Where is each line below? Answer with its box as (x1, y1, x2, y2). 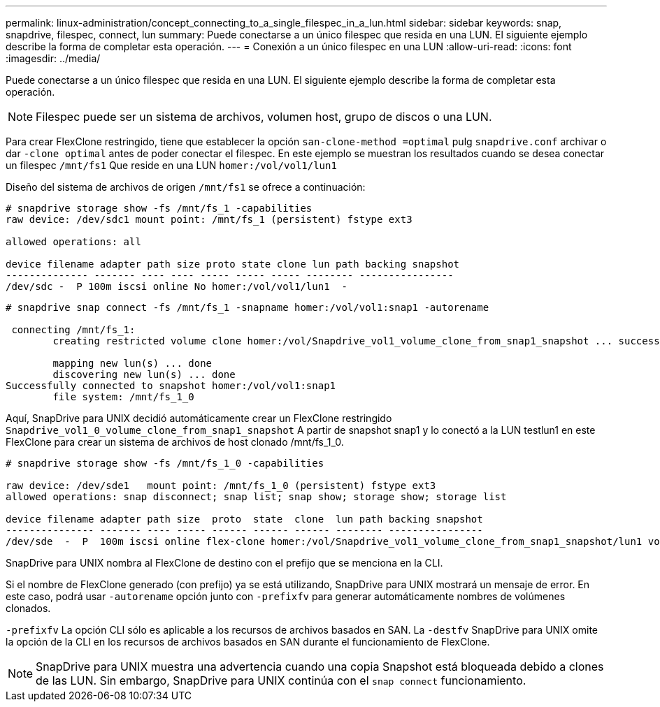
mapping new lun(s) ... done (52, 358, 213, 369)
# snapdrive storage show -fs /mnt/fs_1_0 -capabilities (6, 458, 324, 469)
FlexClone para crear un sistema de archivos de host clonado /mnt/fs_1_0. (6, 436, 344, 448)
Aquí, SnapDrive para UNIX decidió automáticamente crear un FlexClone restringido (6, 412, 392, 424)
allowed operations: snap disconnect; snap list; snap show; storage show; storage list (6, 491, 507, 502)
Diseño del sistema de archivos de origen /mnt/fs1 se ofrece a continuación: (6, 181, 366, 193)
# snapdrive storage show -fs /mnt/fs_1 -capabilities (6, 203, 313, 214)
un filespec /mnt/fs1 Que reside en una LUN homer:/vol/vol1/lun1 (6, 159, 337, 171)
